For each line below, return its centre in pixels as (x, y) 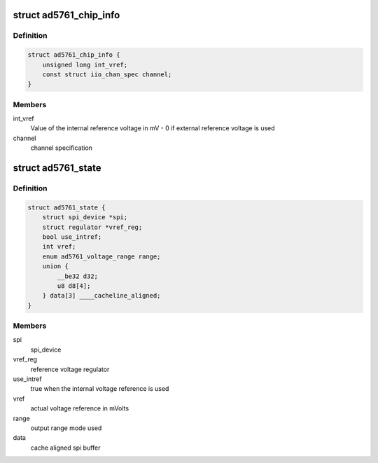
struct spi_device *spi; (85, 217)
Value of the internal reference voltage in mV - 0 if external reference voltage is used (153, 128)
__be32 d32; (77, 276)
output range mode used (66, 428)
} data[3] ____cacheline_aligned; (101, 296)
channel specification (61, 148)
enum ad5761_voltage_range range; (101, 256)
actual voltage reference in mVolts (80, 408)
